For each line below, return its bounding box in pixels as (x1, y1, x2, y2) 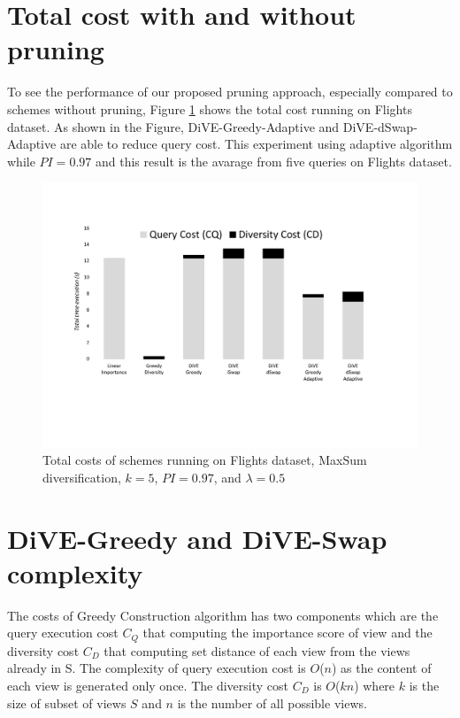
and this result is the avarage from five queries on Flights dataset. (95, 151, 452, 170)
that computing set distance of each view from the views (103, 641, 410, 660)
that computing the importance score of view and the (142, 623, 433, 642)
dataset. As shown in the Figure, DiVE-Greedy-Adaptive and (7, 117, 340, 135)
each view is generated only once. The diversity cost (7, 676, 288, 694)
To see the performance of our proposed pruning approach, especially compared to (7, 82, 453, 101)
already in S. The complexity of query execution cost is (7, 659, 306, 677)
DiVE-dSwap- (342, 117, 418, 135)
